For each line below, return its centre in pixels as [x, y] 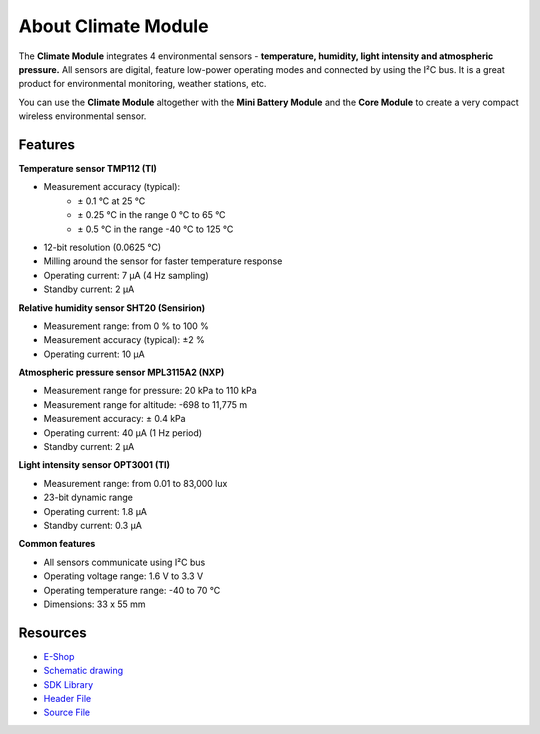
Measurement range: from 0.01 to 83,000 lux [135, 483]
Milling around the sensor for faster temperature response [163, 261]
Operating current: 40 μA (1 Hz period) [123, 432]
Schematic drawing [83, 671]
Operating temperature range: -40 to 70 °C [132, 590]
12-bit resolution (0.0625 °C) [102, 247]
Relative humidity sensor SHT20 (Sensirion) [111, 307]
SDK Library [68, 684]
